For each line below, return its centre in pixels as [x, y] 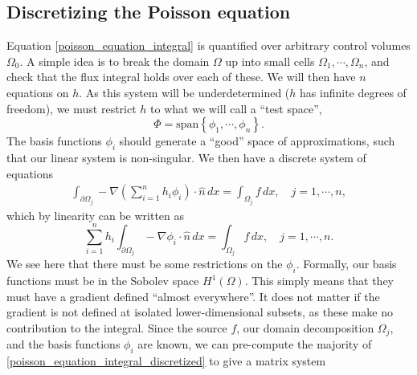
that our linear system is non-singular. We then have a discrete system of [186, 157]
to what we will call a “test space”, [236, 108]
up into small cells [270, 61]
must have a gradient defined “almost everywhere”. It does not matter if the [193, 296]
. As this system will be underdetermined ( [184, 92]
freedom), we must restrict [72, 108]
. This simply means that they [319, 281]
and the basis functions [63, 344]
